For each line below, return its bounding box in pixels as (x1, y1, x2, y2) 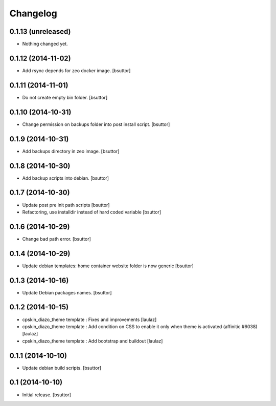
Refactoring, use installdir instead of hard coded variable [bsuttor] (22, 209, 162, 215)
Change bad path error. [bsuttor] (22, 236, 91, 242)
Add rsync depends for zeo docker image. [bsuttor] (22, 67, 131, 74)
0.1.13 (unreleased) (9, 27, 71, 36)
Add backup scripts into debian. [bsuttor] (22, 175, 109, 181)
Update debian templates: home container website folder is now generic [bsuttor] (22, 263, 194, 269)
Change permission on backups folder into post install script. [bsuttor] (22, 121, 170, 127)
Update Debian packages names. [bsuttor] (22, 289, 112, 295)
